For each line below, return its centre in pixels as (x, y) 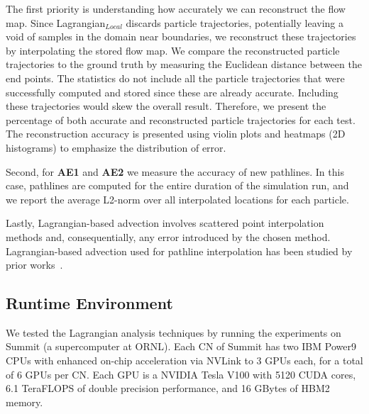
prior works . (34, 265)
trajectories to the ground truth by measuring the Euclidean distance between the (184, 64)
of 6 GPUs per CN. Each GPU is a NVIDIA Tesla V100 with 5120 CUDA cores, (181, 374)
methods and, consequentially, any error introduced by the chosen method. (168, 236)
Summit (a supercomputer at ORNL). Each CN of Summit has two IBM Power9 (181, 346)
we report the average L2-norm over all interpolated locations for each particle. (177, 199)
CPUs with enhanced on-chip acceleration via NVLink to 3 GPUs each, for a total (184, 360)
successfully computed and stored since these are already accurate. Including (172, 92)
